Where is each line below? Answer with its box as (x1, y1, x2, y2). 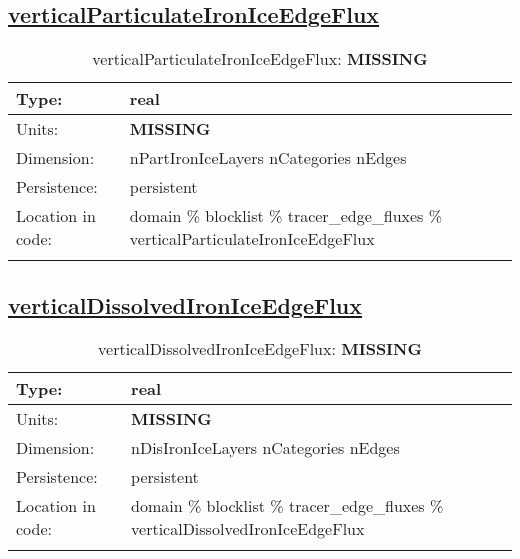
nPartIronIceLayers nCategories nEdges (129, 146, 407, 170)
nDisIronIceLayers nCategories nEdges (131, 436, 400, 460)
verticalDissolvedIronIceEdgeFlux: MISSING (98, 337, 422, 361)
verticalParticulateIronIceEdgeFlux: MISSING (92, 47, 428, 71)
